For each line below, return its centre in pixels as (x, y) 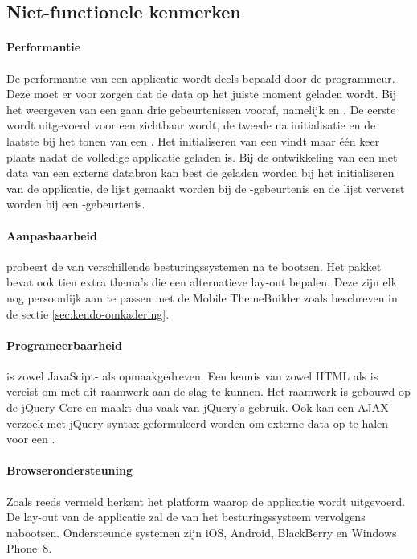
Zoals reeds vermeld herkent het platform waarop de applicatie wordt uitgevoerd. (206, 501)
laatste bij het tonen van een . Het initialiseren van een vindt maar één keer (193, 140)
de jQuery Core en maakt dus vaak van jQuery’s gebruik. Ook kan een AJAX (198, 407)
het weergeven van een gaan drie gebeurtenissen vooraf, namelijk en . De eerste (201, 109)
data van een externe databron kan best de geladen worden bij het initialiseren (200, 173)
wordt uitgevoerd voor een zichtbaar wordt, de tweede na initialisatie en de (191, 125)
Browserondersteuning (69, 470)
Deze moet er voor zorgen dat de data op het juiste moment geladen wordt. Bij (202, 94)
